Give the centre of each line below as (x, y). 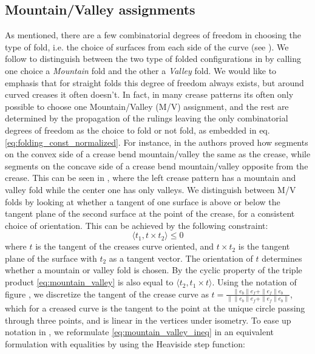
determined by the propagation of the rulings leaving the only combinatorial (147, 118)
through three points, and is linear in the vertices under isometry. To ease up (148, 320)
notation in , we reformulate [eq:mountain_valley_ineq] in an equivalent (140, 332)
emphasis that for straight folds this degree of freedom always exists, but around (154, 82)
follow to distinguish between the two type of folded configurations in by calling (153, 59)
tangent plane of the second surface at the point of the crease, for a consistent (150, 213)
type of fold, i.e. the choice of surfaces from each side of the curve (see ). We (147, 46)
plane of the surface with (51, 258)
